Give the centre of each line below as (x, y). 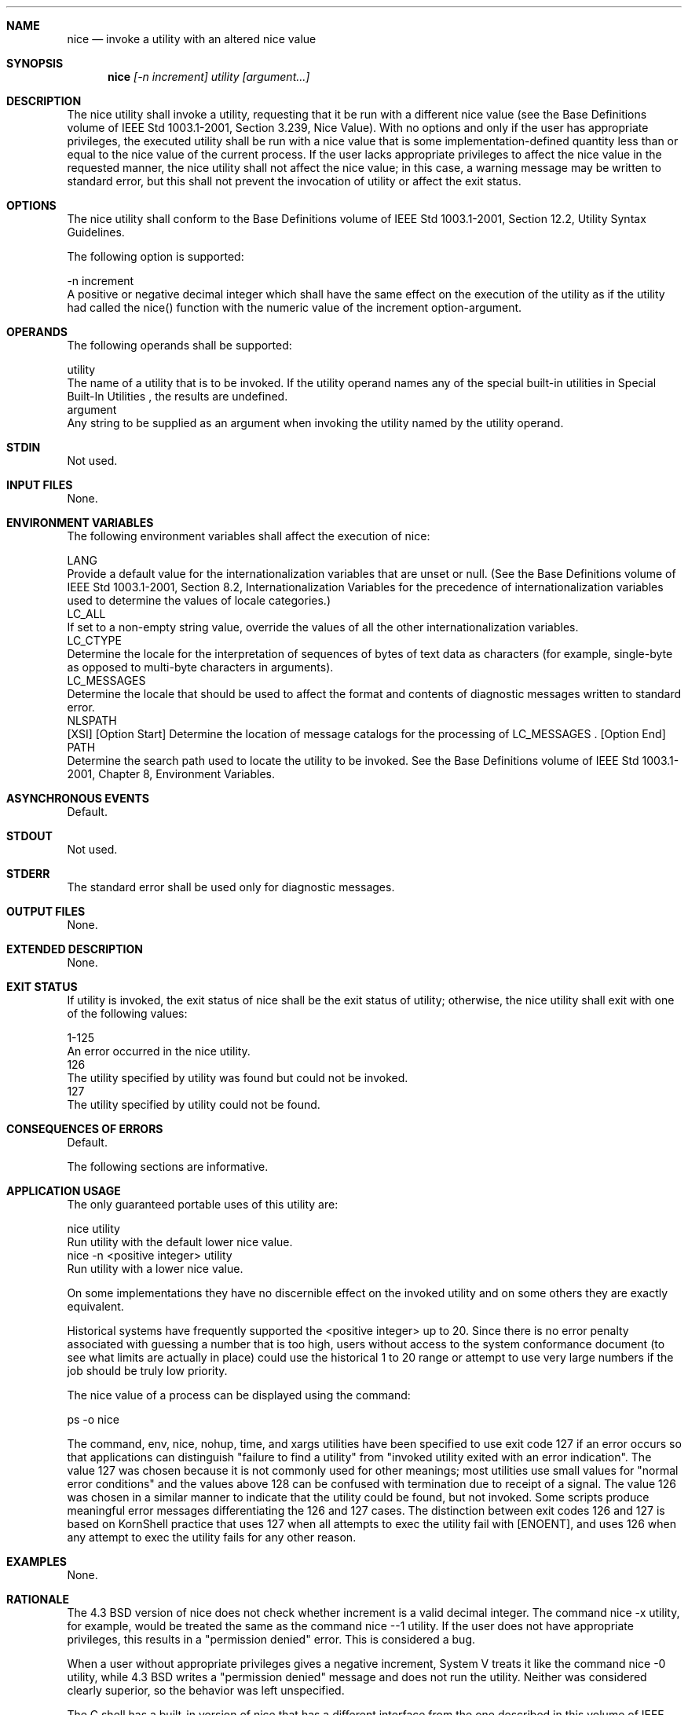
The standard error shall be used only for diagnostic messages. (231, 887)
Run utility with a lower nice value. (155, 1269)
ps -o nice (93, 1419)
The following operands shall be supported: (179, 345)
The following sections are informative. (168, 1166)
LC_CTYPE (94, 640)
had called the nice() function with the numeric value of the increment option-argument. (295, 307)
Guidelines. (96, 232)
